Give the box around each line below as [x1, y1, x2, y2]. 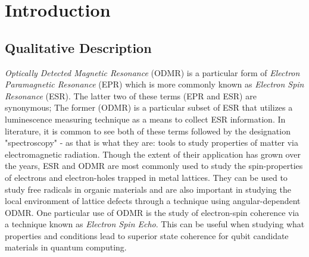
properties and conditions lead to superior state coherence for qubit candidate [5, 229, 289, 242]
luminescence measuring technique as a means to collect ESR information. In [5, 112, 286, 125]
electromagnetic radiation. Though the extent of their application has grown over [5, 148, 301, 160]
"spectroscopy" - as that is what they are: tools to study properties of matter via [5, 136, 299, 149]
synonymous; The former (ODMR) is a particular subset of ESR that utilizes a [5, 101, 293, 114]
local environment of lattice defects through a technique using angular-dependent [5, 195, 301, 207]
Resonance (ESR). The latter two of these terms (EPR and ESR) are [5, 89, 257, 102]
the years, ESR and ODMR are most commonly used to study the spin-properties [5, 159, 303, 172]
